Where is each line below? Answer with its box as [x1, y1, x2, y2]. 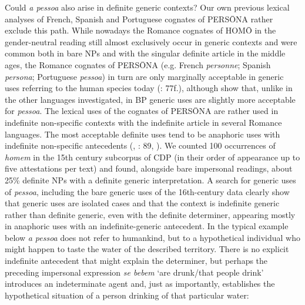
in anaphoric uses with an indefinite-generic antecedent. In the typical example [5, 220, 289, 232]
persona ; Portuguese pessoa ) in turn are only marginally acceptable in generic [5, 70, 284, 82]
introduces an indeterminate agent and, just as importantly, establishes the [5, 277, 275, 290]
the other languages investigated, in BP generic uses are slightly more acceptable [5, 93, 296, 105]
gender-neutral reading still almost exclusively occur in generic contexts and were [5, 35, 297, 48]
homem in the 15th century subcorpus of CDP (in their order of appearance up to [5, 150, 300, 163]
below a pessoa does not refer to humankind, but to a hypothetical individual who [5, 231, 300, 243]
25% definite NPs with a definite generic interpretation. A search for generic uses [5, 173, 296, 186]
